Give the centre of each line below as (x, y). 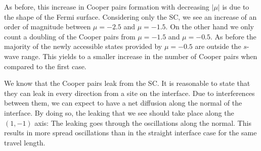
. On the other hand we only (210, 27)
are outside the (218, 46)
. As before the (233, 36)
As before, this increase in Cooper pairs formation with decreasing (107, 7)
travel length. (25, 142)
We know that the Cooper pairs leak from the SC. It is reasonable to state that (127, 83)
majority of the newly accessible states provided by (83, 46)
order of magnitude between (48, 27)
